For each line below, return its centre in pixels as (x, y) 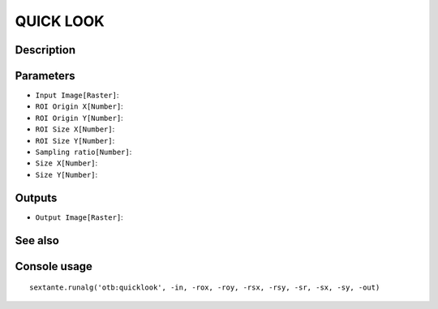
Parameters (45, 76)
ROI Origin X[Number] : (79, 106)
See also (37, 240)
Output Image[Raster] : (79, 217)
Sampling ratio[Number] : (84, 152)
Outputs (36, 197)
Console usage (54, 266)
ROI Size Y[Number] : (75, 140)
